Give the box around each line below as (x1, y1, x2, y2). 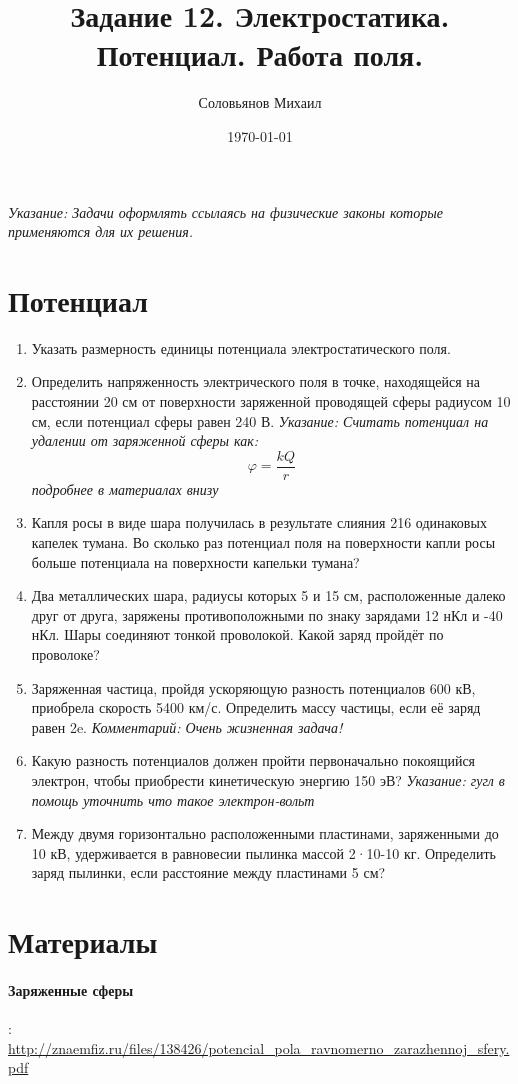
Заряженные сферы (8, 979, 134, 1000)
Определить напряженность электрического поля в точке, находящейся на (31, 371, 480, 392)
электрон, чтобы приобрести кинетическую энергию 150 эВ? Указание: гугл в (31, 769, 505, 790)
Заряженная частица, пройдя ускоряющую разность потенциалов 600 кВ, (31, 677, 476, 698)
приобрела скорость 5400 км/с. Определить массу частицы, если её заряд (31, 697, 481, 718)
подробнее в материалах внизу (31, 478, 219, 499)
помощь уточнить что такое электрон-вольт (31, 789, 315, 810)
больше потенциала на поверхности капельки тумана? (31, 551, 360, 572)
